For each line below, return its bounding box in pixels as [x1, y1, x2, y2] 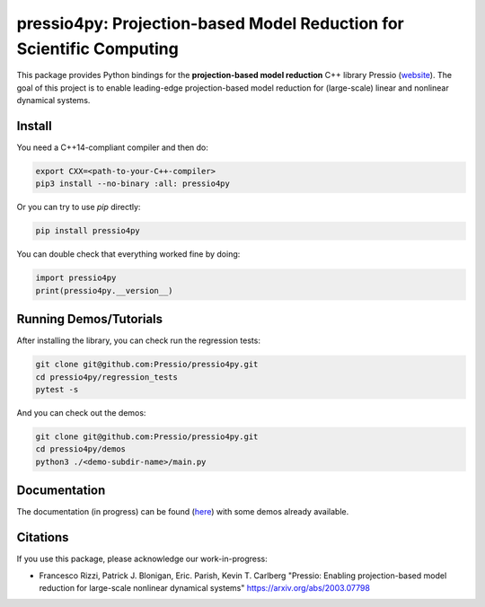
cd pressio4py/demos [35, 444, 126, 454]
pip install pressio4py [35, 225, 141, 236]
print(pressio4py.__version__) [35, 286, 174, 295]
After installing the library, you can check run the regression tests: [16, 335, 260, 346]
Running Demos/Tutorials [16, 312, 163, 327]
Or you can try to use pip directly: [16, 202, 141, 213]
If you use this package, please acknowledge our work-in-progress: [16, 553, 269, 565]
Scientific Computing [16, 39, 179, 58]
